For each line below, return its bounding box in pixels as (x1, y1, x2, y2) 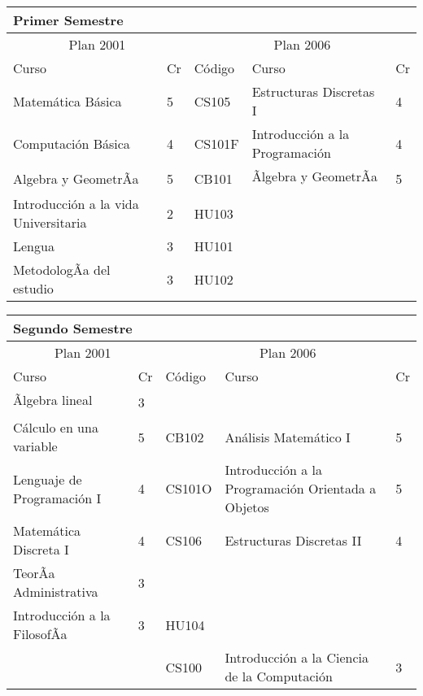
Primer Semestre (13, 11, 124, 29)
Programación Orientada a (225, 479, 377, 498)
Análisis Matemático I (225, 427, 351, 446)
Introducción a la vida (13, 194, 139, 213)
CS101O (165, 479, 212, 498)
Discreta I (13, 540, 69, 559)
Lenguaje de (13, 469, 82, 489)
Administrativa (13, 582, 98, 601)
